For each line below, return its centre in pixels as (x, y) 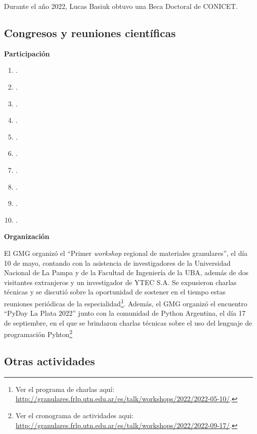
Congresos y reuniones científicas (90, 32)
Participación (27, 53)
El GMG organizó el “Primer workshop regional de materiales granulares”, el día (126, 253)
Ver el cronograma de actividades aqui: (74, 415)
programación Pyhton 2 (38, 333)
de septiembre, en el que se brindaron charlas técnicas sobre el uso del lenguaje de (128, 322)
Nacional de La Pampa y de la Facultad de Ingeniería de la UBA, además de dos (126, 272)
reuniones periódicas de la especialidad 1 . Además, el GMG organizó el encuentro (126, 302)
